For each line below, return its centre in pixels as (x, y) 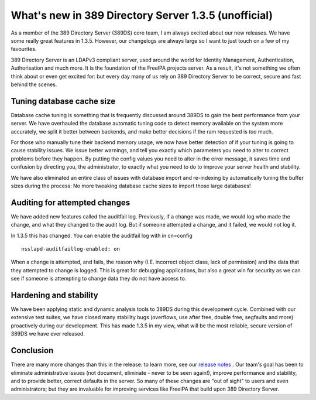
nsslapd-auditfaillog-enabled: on (71, 249)
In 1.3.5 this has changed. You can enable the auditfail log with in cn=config (102, 235)
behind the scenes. (34, 84)
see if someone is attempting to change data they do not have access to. (99, 279)
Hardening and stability (55, 295)
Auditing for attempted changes (71, 202)
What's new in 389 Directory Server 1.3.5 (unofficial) (142, 15)
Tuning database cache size (63, 101)
